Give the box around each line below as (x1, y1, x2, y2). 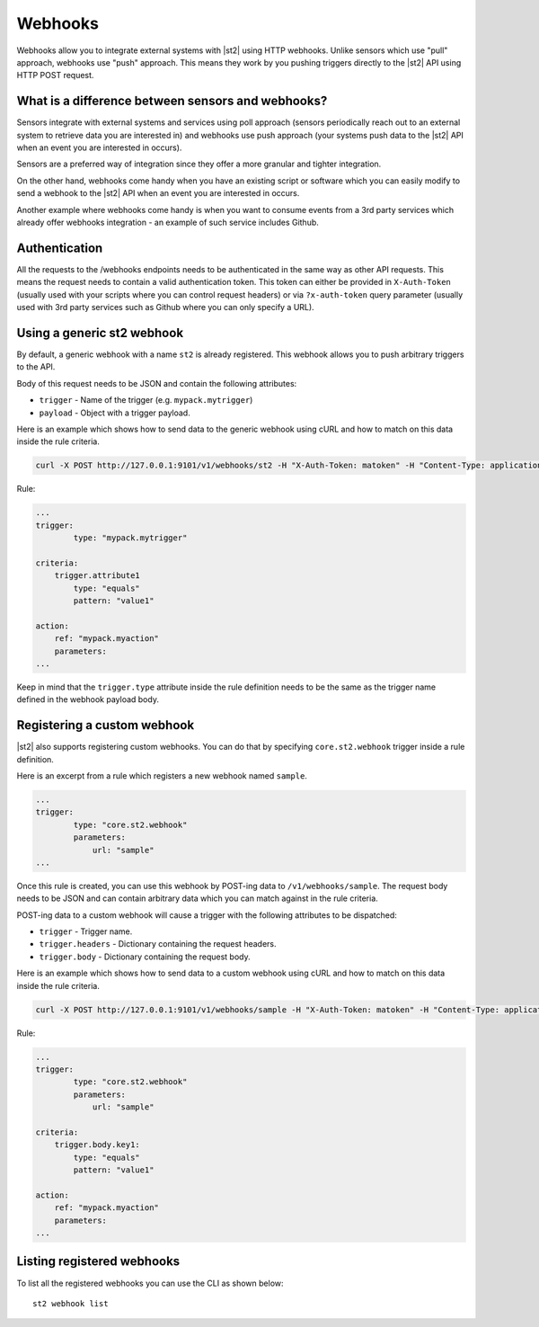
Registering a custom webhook (16, 717, 195, 733)
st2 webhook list (32, 1298, 109, 1308)
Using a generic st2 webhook (16, 325, 184, 341)
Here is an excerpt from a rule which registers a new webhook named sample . (16, 770, 307, 781)
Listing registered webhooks (16, 1254, 181, 1269)
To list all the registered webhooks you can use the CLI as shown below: (16, 1278, 284, 1288)
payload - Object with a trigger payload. (39, 407, 190, 418)
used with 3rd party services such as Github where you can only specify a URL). (16, 302, 314, 313)
